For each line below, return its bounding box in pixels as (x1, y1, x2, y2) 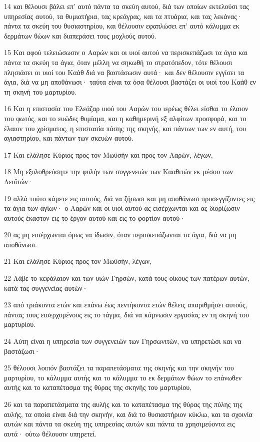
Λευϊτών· (4, 176, 33, 186)
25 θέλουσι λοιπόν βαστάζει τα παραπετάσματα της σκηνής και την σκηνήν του (4, 362, 234, 373)
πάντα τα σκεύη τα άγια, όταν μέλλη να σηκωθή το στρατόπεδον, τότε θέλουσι (4, 57, 232, 67)
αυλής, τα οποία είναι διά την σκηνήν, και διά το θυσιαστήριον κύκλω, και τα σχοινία (4, 408, 252, 419)
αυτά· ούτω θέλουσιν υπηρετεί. (4, 428, 97, 438)
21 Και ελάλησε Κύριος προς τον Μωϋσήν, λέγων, (4, 256, 152, 266)
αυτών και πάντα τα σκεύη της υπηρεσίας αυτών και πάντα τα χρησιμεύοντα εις (4, 418, 235, 429)
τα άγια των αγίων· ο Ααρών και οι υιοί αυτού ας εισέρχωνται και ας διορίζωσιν (4, 203, 240, 213)
